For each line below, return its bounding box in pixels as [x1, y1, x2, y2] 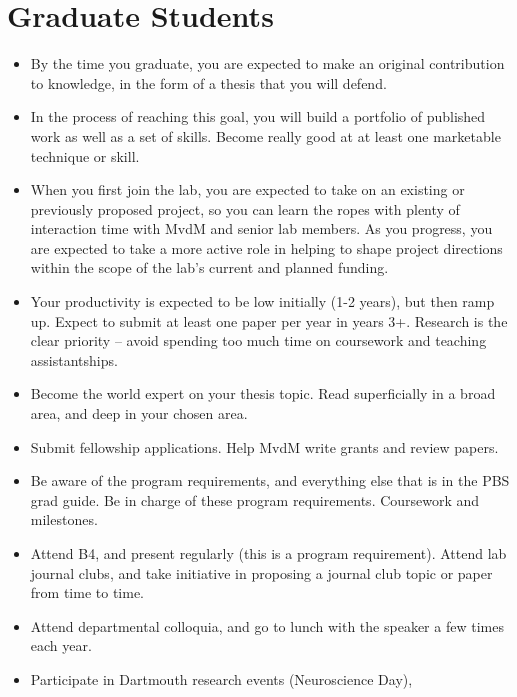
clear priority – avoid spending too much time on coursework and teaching [30, 330, 487, 351]
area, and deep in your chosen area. [30, 403, 248, 424]
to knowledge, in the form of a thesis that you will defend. [30, 72, 387, 93]
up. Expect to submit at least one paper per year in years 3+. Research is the [30, 310, 508, 331]
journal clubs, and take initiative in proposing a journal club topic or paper [30, 562, 493, 583]
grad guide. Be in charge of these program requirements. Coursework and [30, 489, 480, 510]
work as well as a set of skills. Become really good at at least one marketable [30, 125, 501, 146]
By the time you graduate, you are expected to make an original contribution [30, 53, 505, 74]
